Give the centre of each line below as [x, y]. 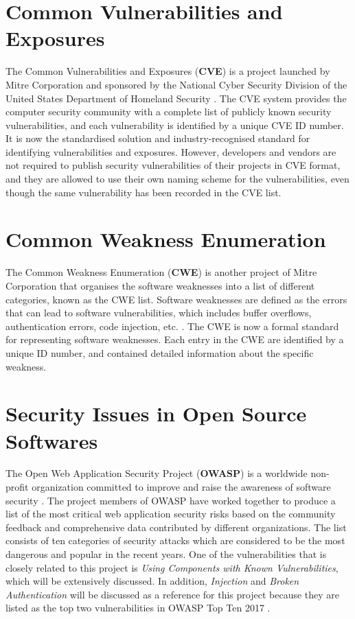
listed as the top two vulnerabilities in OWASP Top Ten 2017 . [138, 608]
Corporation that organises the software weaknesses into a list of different [160, 285]
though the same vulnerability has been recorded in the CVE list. [144, 192]
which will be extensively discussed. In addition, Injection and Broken [152, 581]
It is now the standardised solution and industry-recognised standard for [158, 138]
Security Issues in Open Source [156, 413]
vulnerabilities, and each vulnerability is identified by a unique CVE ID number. [175, 125]
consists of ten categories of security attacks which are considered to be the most [175, 540]
